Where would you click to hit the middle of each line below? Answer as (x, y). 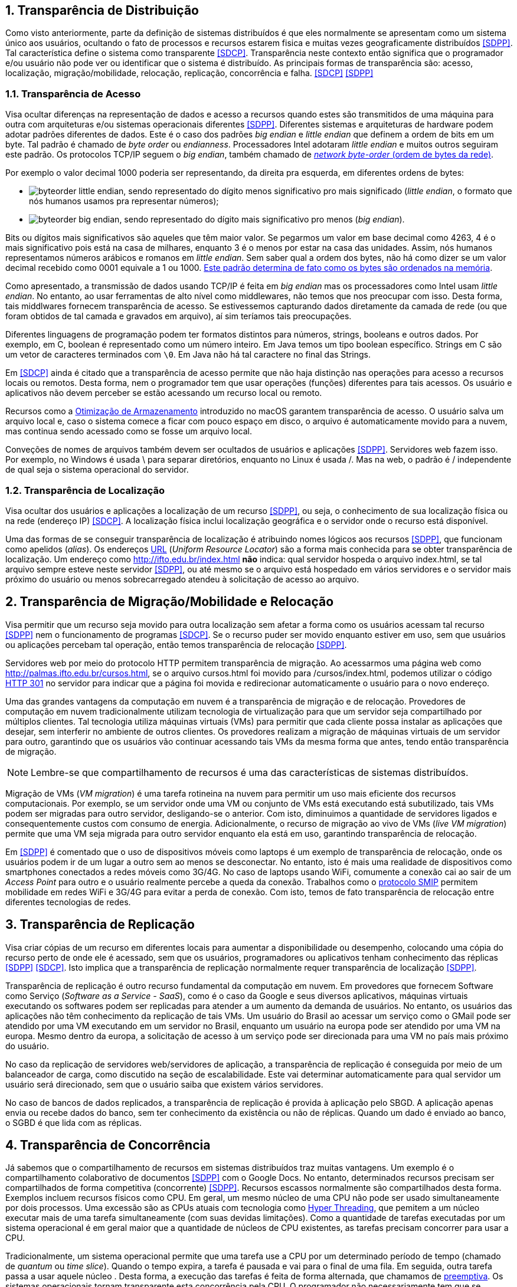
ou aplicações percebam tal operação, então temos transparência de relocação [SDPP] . (176, 644)
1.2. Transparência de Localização (85, 490)
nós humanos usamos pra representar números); (124, 201)
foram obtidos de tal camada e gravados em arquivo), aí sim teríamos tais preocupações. (179, 316)
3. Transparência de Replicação (100, 925)
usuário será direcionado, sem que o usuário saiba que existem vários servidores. (164, 1084)
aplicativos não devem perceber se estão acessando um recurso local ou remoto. (164, 393)
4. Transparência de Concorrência (108, 1145)
